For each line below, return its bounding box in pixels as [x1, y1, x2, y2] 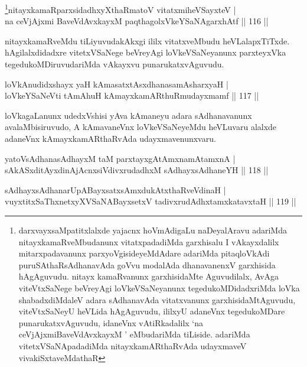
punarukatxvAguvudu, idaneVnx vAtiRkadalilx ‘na [18, 316, 204, 329]
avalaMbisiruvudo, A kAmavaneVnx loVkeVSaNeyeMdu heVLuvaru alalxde [5, 121, 277, 133]
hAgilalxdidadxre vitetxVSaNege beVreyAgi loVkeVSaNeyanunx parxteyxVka [5, 46, 286, 59]
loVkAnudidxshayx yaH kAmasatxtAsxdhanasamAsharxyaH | [5, 77, 228, 90]
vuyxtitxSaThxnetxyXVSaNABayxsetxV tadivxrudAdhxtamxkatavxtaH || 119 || [5, 195, 296, 207]
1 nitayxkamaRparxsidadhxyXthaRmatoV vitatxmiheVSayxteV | [5, 2, 236, 15]
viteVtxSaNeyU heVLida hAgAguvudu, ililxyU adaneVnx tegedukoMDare [18, 305, 285, 317]
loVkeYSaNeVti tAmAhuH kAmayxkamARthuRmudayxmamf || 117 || [5, 89, 259, 102]
